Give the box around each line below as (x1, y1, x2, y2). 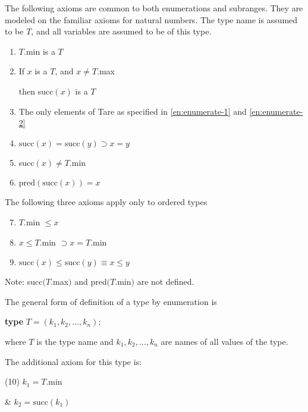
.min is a (23, 45, 55, 57)
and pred (74, 275, 107, 288)
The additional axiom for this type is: (5, 355, 142, 367)
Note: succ (5, 275, 43, 288)
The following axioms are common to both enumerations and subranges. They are (5, 2, 303, 14)
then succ (18, 84, 54, 97)
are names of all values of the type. (161, 335, 288, 347)
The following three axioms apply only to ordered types (5, 196, 208, 208)
